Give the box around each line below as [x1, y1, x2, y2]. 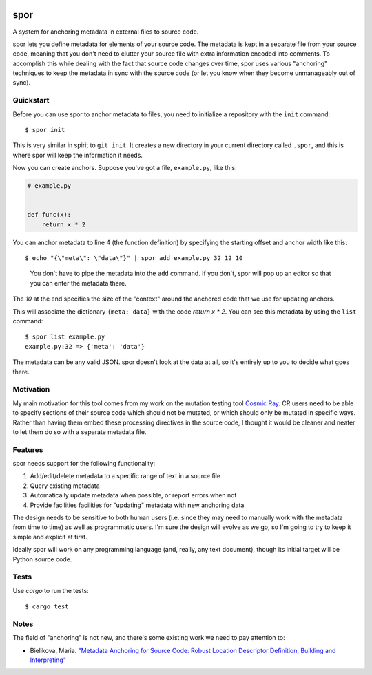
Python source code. [12, 555, 72, 564]
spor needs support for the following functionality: [12, 460, 156, 468]
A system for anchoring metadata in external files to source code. [12, 28, 199, 36]
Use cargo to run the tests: [12, 586, 89, 594]
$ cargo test [25, 603, 69, 610]
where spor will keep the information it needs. [12, 151, 143, 159]
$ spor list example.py [25, 333, 105, 341]
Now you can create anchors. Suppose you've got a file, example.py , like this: [12, 164, 237, 172]
